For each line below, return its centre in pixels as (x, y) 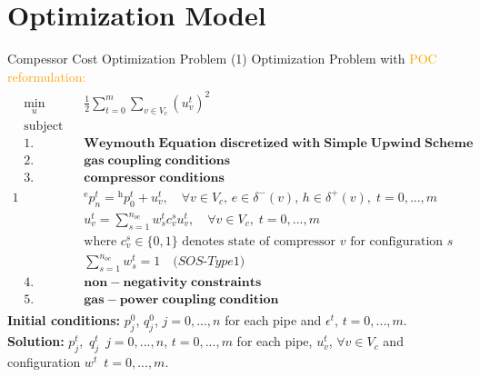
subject (44, 127)
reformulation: (47, 76)
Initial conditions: (64, 320)
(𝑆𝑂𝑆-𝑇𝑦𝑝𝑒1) (209, 262)
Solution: (36, 341)
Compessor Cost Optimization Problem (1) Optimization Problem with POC (222, 59)
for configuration (397, 241)
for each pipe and (273, 320)
